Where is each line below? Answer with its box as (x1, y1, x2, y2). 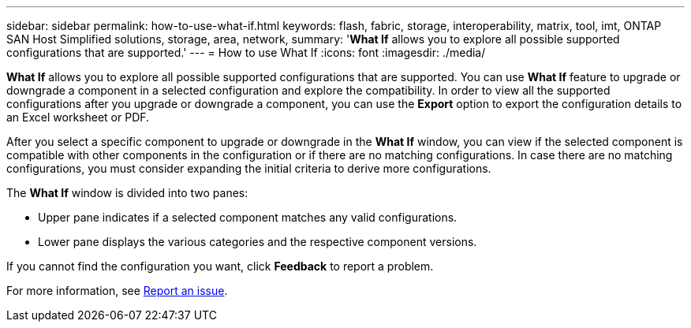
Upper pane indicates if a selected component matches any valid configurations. (38, 211, 458, 224)
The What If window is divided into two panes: (6, 186, 248, 199)
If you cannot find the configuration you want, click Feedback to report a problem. (6, 259, 434, 273)
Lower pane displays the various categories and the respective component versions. (38, 235, 477, 248)
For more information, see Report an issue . (6, 284, 228, 297)
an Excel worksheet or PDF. (6, 110, 150, 124)
